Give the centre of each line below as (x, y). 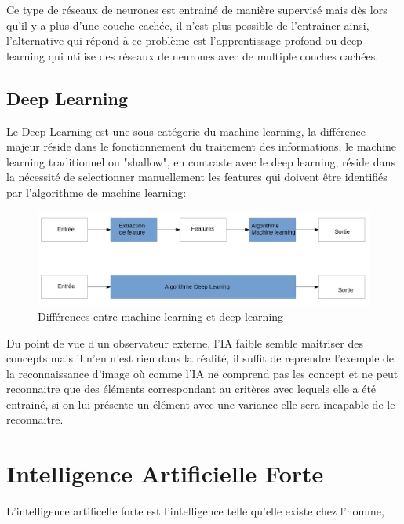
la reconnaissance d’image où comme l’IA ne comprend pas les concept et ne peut (202, 373)
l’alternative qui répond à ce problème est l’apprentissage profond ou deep (184, 40)
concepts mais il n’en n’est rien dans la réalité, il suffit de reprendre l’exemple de (200, 358)
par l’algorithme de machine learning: (96, 192)
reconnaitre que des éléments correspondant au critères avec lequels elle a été (191, 389)
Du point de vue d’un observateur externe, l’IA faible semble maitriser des (185, 342)
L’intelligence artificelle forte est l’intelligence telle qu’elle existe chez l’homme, (195, 511)
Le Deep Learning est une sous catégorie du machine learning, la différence (186, 131)
